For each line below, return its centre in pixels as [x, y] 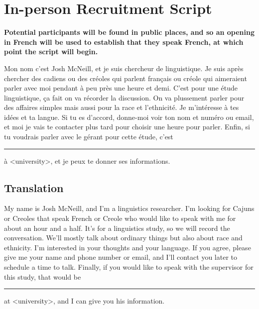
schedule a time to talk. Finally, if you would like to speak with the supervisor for [129, 267]
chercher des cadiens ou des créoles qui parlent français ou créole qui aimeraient [126, 78]
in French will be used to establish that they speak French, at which [124, 42]
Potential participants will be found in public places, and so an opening [129, 32]
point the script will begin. [51, 51]
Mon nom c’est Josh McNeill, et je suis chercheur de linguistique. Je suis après [124, 68]
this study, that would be [43, 276]
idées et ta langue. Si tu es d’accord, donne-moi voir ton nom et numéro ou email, [129, 117]
